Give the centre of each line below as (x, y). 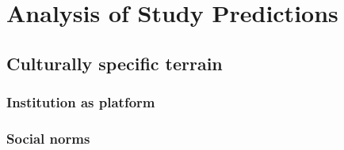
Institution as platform (81, 102)
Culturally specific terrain (115, 63)
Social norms (48, 138)
